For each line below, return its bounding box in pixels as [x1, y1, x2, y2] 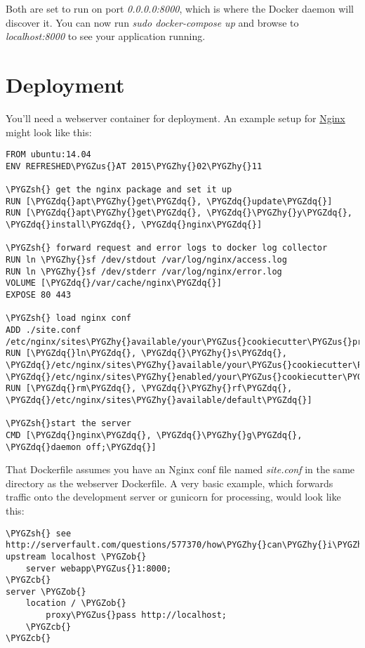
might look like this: [6, 124, 92, 139]
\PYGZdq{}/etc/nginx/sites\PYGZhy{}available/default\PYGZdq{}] [6, 395, 312, 405]
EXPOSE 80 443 [6, 289, 72, 300]
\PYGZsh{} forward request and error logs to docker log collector [6, 243, 328, 253]
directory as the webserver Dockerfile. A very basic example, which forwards [6, 475, 333, 490]
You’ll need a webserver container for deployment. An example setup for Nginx [6, 110, 345, 125]
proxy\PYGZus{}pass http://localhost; [46, 610, 227, 621]
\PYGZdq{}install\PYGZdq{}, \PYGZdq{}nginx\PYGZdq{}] [6, 220, 263, 230]
